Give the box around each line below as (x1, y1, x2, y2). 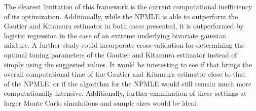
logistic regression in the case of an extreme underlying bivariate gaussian (4, 30, 226, 40)
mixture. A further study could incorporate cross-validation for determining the (4, 40, 245, 50)
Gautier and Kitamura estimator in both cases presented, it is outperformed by (4, 21, 244, 31)
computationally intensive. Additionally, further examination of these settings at (4, 88, 247, 98)
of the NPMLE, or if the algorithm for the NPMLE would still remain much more (4, 78, 252, 88)
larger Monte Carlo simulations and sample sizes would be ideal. (4, 97, 198, 108)
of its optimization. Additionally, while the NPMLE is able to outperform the (4, 11, 238, 21)
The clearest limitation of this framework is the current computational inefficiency (4, 1, 252, 11)
